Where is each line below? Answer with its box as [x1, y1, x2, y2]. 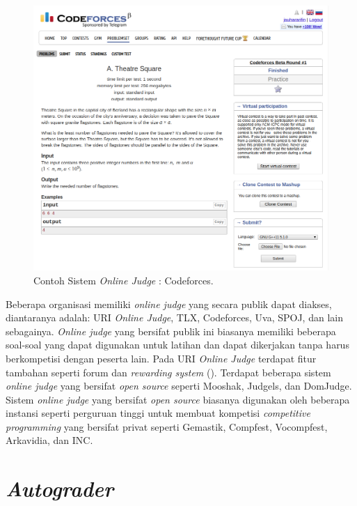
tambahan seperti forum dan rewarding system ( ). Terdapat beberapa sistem [6, 365, 331, 379]
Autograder [6, 474, 114, 503]
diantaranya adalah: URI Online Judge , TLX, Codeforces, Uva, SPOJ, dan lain [6, 310, 343, 325]
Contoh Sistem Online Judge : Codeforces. [33, 273, 214, 287]
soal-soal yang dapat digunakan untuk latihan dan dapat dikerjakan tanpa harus [6, 337, 349, 352]
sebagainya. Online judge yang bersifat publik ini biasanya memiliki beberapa [6, 323, 336, 338]
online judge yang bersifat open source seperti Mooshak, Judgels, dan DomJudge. [6, 378, 352, 393]
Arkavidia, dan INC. [6, 433, 93, 447]
